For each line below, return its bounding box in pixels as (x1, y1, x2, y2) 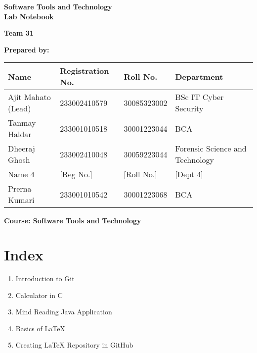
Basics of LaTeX (15, 323, 65, 333)
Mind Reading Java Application (15, 306, 112, 317)
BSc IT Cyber (175, 91, 224, 103)
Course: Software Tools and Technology (4, 215, 141, 226)
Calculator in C (15, 290, 63, 300)
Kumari (8, 194, 35, 206)
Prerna (8, 183, 32, 195)
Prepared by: (4, 44, 49, 54)
